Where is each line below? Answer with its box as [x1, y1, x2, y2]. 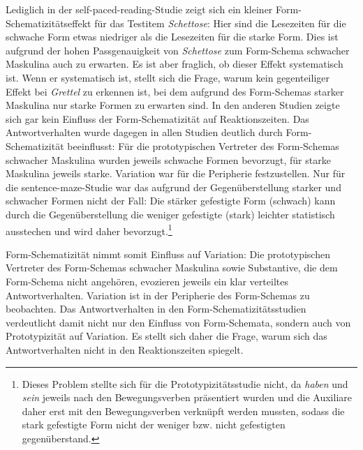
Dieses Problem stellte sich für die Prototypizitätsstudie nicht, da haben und [22, 376, 348, 391]
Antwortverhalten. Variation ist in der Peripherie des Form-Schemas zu [6, 287, 310, 302]
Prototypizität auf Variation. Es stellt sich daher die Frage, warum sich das [6, 329, 327, 343]
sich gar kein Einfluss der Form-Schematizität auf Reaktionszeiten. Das [6, 111, 309, 126]
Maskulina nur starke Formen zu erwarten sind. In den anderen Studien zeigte [6, 98, 340, 112]
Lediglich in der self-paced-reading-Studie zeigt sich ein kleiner [6, 2, 273, 16]
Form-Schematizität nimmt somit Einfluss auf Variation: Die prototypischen [6, 246, 330, 261]
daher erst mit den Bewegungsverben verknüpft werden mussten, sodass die [22, 403, 345, 418]
